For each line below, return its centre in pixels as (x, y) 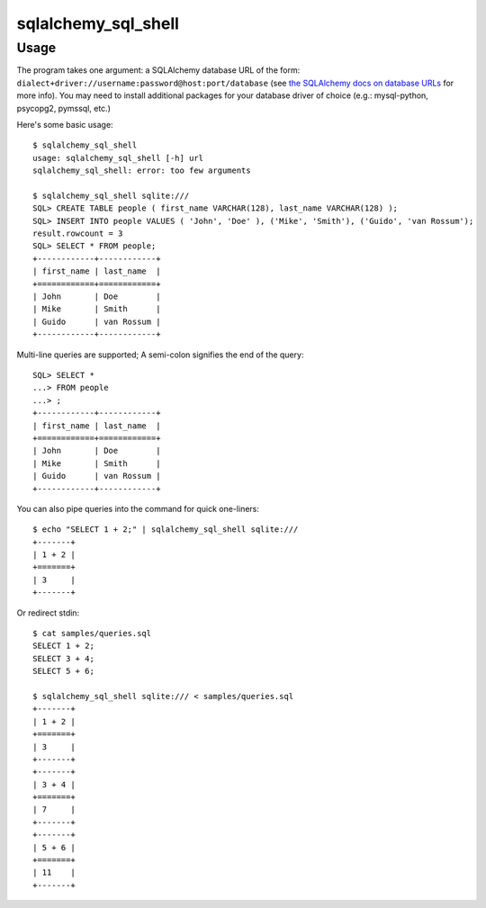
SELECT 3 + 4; (63, 658)
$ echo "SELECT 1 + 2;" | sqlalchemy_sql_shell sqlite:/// (166, 530)
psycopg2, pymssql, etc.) (64, 108)
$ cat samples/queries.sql (92, 634)
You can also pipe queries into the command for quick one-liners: (138, 508)
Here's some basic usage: (65, 124)
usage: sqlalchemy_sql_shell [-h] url (118, 158)
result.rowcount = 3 (78, 234)
